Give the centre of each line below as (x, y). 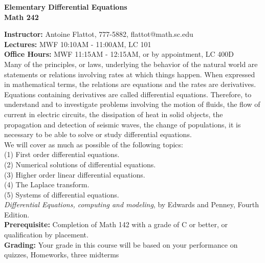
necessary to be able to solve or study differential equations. (98, 134)
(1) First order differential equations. (62, 154)
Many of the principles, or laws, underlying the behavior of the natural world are (131, 64)
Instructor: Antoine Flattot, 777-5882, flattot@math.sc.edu (99, 34)
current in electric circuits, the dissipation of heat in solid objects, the (114, 114)
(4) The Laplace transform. (47, 184)
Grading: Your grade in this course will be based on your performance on (121, 244)
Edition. (17, 214)
